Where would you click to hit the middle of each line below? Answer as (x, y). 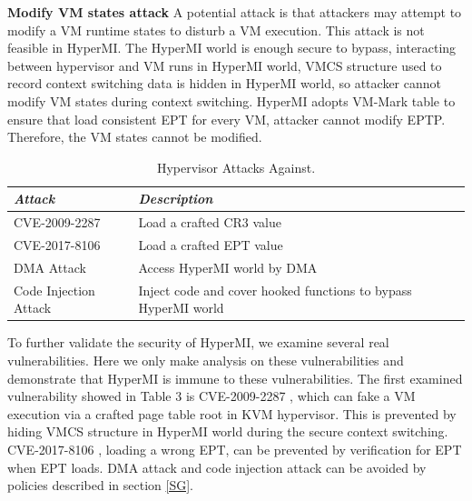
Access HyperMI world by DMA (228, 267)
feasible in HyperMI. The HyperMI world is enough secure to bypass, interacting (232, 48)
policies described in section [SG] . (100, 485)
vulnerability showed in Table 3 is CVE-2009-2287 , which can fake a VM (211, 396)
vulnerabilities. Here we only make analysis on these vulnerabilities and (206, 360)
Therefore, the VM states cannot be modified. (135, 137)
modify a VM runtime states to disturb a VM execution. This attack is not (216, 30)
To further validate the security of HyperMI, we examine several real (198, 342)
